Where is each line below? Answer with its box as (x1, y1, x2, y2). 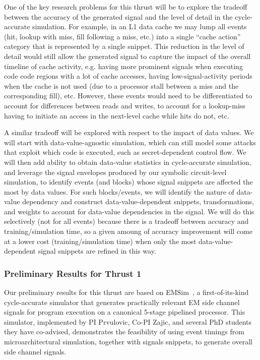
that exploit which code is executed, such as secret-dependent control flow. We (4, 147, 246, 157)
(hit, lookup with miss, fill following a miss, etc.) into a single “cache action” (4, 31, 241, 41)
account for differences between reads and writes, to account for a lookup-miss (4, 100, 245, 110)
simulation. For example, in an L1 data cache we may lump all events (32, 21, 247, 32)
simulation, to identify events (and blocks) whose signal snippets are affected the (4, 176, 253, 187)
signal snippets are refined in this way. (38, 246, 156, 256)
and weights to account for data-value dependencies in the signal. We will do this (4, 206, 254, 216)
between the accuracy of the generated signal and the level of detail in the (4, 11, 233, 22)
